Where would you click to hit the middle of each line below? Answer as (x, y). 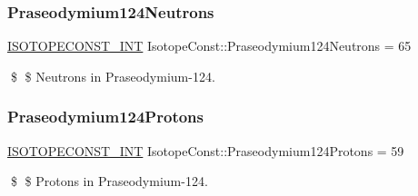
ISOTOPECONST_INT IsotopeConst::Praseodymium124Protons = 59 (206, 150)
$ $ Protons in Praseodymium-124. (109, 181)
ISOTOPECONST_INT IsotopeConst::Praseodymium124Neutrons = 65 (209, 46)
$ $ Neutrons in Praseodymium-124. (113, 76)
